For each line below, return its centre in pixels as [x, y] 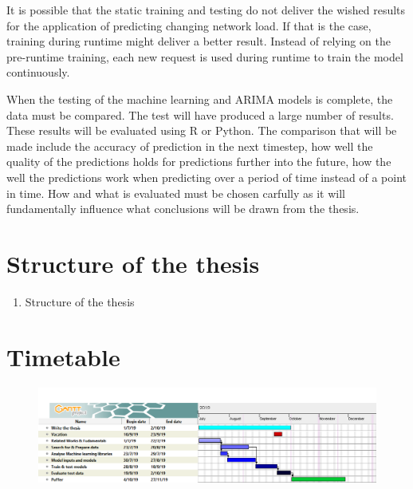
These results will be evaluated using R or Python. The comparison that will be [202, 130]
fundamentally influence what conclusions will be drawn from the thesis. [183, 209]
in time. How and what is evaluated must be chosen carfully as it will [176, 193]
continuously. [38, 72]
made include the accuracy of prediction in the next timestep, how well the [190, 146]
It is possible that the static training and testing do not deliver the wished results [206, 10]
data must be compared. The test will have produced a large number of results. [200, 114]
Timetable [63, 356]
